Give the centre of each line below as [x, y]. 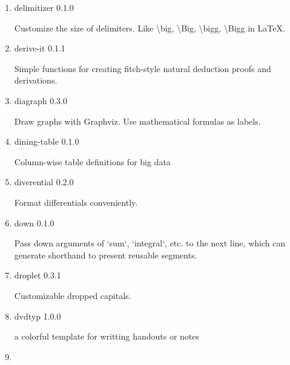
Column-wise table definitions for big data [92, 161]
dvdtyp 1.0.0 [38, 316]
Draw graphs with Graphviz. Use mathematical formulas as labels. [137, 121]
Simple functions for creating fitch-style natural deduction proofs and [143, 68]
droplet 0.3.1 [38, 275]
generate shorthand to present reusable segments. [106, 255]
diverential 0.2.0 [44, 182]
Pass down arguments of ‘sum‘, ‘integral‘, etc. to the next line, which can [150, 243]
